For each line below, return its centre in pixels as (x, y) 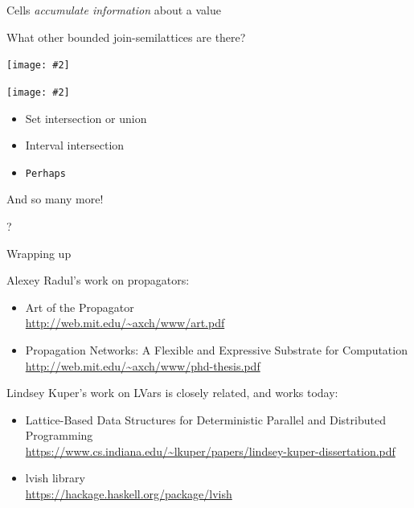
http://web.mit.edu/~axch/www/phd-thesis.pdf (143, 365)
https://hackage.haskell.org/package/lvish (129, 494)
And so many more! (55, 199)
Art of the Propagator (80, 307)
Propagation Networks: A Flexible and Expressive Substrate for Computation (216, 349)
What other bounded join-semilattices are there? (126, 37)
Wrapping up (39, 253)
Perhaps (45, 173)
